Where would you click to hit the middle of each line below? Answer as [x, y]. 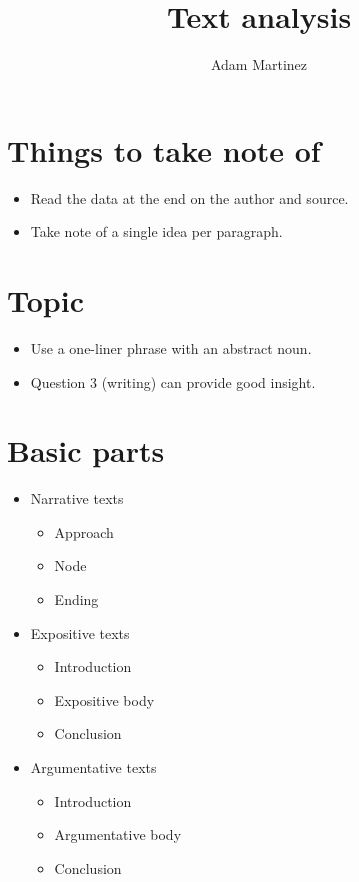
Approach [84, 531]
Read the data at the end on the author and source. [189, 197]
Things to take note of [164, 149]
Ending [76, 599]
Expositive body [104, 699]
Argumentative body [118, 834]
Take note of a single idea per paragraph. [156, 231]
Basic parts [86, 450]
